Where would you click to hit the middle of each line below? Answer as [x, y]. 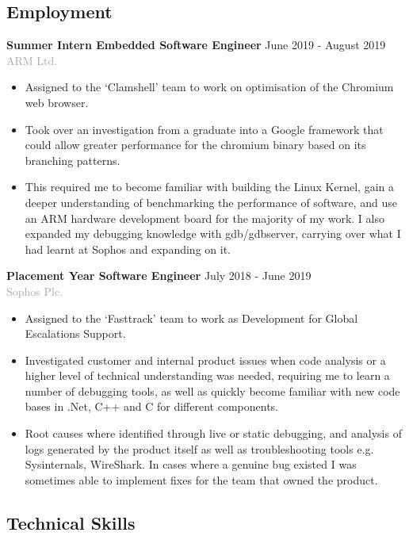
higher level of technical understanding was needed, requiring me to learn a [207, 375]
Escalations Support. [75, 333]
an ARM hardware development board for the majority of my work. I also [204, 218]
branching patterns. [73, 160]
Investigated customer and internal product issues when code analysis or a [205, 360]
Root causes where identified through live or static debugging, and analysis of [213, 433]
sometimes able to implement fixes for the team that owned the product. [201, 479]
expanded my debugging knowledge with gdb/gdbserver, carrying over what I [213, 234]
